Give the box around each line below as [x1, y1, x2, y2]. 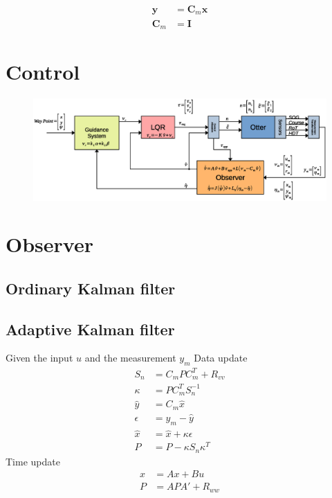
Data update [194, 350, 248, 365]
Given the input [6, 350, 73, 365]
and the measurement [84, 350, 176, 365]
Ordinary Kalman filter [6, 277, 176, 299]
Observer [6, 230, 93, 258]
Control [6, 57, 80, 86]
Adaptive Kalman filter [6, 318, 175, 339]
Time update [6, 454, 60, 468]
